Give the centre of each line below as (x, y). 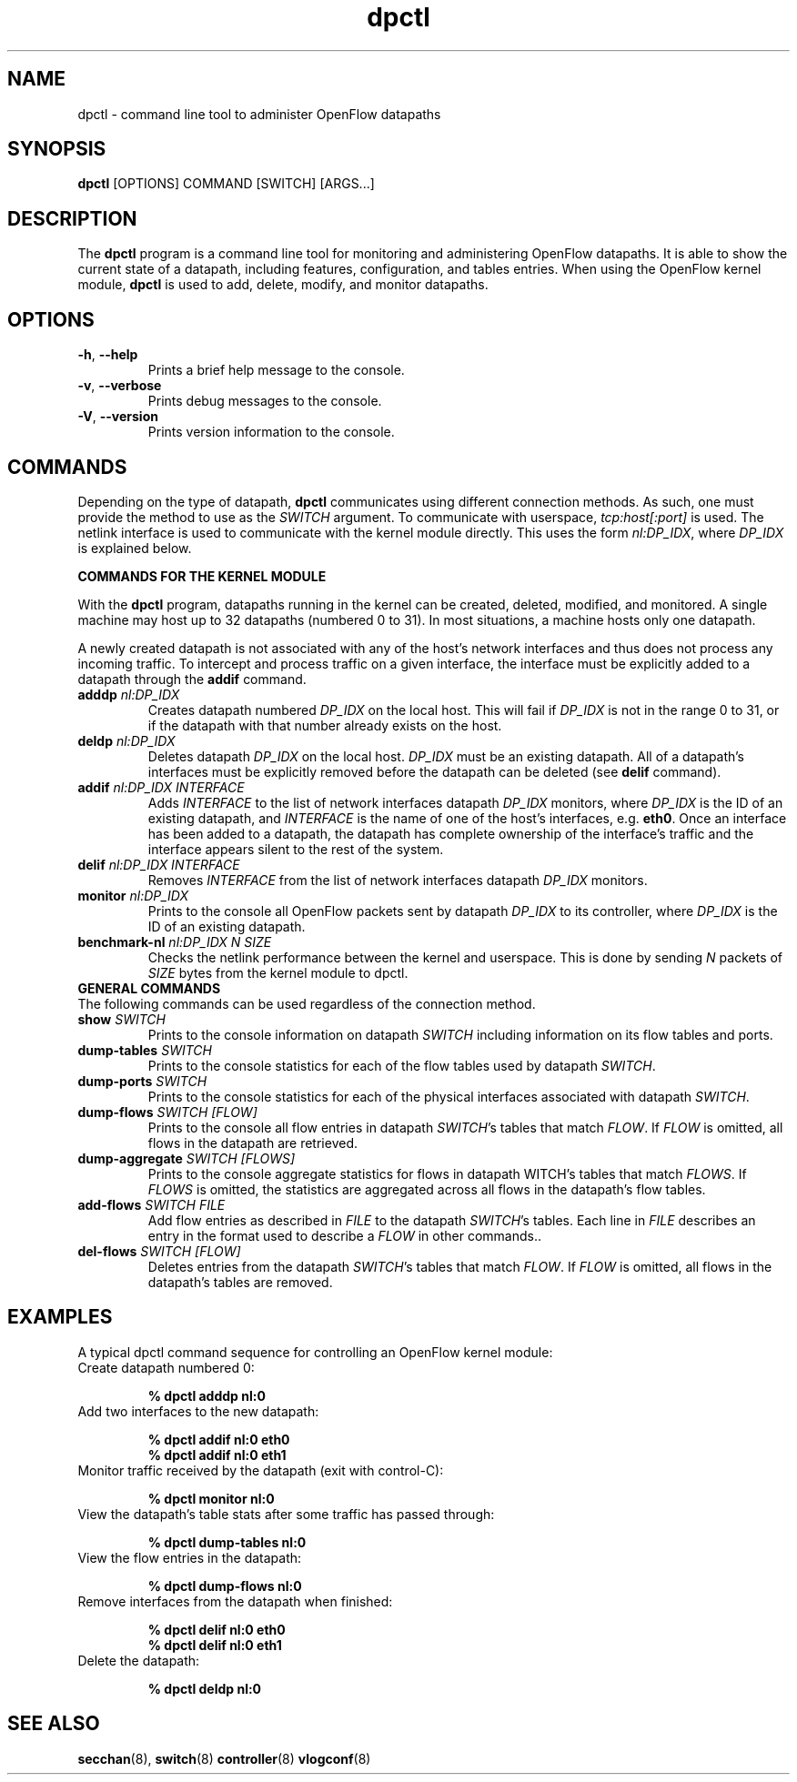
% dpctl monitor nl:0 (211, 1498)
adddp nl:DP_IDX (129, 694)
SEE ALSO (54, 1724)
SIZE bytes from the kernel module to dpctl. (278, 972)
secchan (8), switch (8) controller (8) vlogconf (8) (224, 1758)
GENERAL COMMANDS (149, 988)
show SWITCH (121, 1019)
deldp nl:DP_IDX (126, 740)
